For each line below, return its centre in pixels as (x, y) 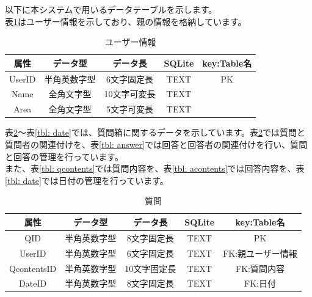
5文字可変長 (129, 109)
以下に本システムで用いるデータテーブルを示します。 (111, 9)
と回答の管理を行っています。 (64, 156)
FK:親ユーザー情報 (260, 253)
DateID (33, 283)
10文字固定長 (151, 268)
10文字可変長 (130, 94)
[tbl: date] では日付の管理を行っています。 (87, 180)
